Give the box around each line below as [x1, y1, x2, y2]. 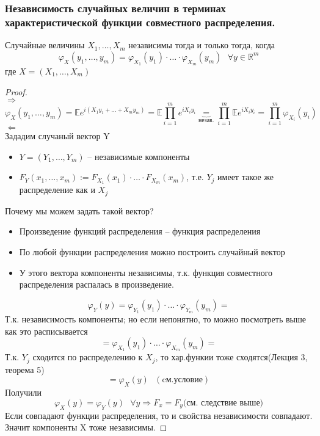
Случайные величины [5, 38, 85, 51]
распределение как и [19, 183, 95, 196]
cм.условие [162, 376, 203, 385]
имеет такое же [217, 170, 274, 183]
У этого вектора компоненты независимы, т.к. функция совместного [19, 266, 273, 278]
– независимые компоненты [87, 150, 190, 162]
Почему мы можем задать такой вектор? [5, 204, 154, 217]
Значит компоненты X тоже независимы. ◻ [5, 421, 167, 434]
